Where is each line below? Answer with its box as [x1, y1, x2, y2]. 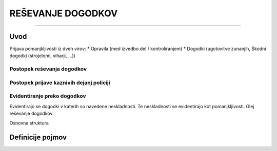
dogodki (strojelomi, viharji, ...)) [9, 53, 75, 59]
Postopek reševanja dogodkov [9, 65, 87, 72]
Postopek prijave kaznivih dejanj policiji [9, 79, 110, 86]
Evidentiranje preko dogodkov [9, 92, 87, 99]
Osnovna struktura [9, 120, 49, 126]
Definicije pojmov [9, 133, 67, 142]
